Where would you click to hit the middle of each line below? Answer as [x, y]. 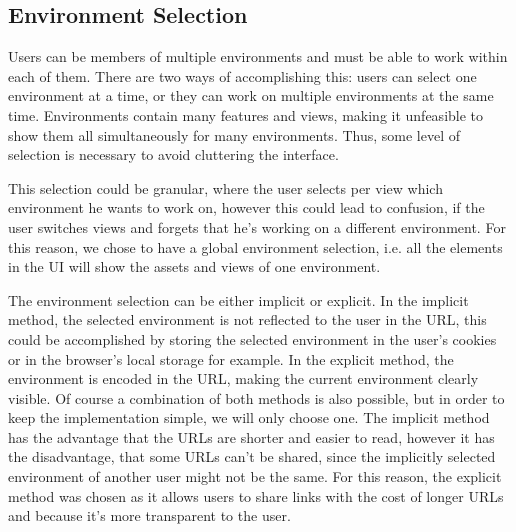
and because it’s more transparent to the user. [149, 515]
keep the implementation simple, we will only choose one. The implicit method [249, 417]
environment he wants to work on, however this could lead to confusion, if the [246, 207]
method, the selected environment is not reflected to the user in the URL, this [247, 319]
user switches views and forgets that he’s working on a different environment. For [257, 226]
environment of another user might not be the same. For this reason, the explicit [255, 476]
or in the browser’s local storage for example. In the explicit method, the [231, 358]
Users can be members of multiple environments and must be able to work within [258, 56]
